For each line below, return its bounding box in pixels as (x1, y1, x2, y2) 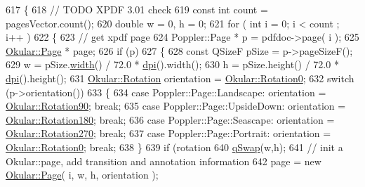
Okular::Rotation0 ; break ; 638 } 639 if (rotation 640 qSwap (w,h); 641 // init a (6, 139, 343, 154)
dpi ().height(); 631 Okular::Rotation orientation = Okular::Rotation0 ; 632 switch (6, 70, 354, 85)
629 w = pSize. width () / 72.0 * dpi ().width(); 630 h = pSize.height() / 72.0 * (6, 57, 339, 72)
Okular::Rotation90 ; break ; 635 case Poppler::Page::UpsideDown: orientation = (6, 98, 346, 113)
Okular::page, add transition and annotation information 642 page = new (6, 153, 321, 168)
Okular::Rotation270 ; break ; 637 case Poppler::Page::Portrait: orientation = (6, 126, 331, 141)
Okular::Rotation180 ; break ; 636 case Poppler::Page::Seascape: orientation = (6, 112, 335, 127)
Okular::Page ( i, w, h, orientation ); (6, 167, 159, 182)
